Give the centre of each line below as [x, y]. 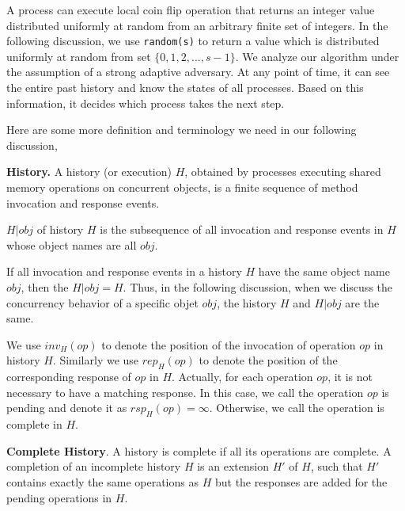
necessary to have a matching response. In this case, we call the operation [185, 392]
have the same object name [324, 271]
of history [60, 229]
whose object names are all [72, 244]
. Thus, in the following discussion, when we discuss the [258, 286]
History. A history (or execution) [89, 172]
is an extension [233, 466]
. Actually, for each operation [242, 377]
